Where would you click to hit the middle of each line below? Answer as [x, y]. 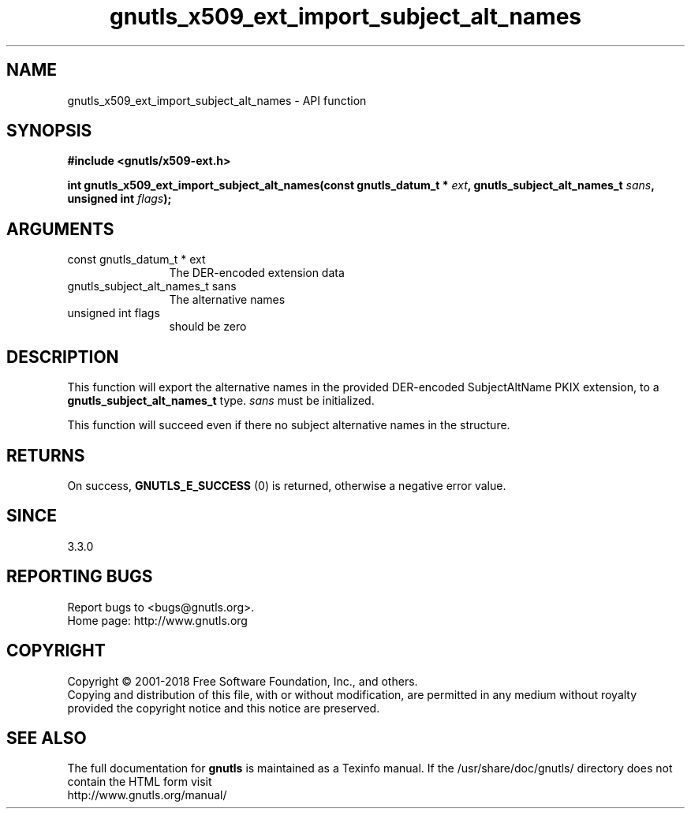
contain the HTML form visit [140, 782]
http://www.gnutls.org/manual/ [147, 795]
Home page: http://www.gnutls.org [157, 620]
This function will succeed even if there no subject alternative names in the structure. [289, 425]
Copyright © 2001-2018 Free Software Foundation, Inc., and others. [243, 681]
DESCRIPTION [63, 357]
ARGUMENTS [60, 229]
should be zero [208, 327]
